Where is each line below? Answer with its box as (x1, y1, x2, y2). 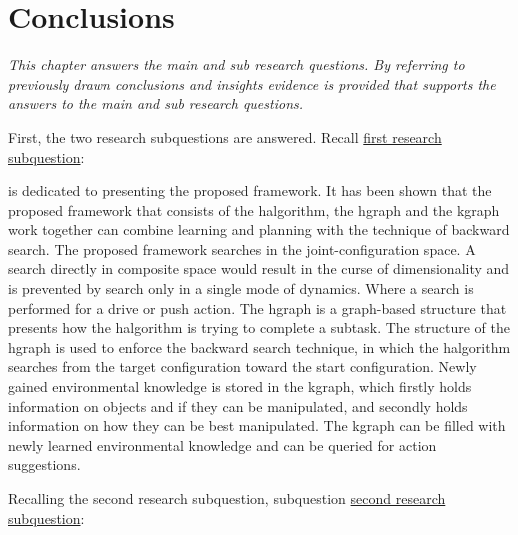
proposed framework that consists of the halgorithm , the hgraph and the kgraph (8, 199, 500, 220)
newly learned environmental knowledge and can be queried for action (8, 434, 437, 455)
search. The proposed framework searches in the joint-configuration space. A (8, 238, 476, 259)
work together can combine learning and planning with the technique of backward (8, 219, 510, 240)
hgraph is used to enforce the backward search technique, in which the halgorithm (8, 336, 511, 357)
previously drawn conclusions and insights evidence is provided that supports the (8, 73, 496, 94)
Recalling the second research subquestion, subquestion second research (8, 488, 446, 508)
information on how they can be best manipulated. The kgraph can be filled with (8, 415, 506, 436)
